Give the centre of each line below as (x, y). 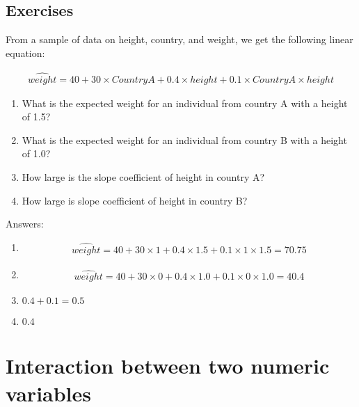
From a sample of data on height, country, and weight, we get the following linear (179, 39)
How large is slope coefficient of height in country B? (135, 200)
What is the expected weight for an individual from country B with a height (184, 139)
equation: (25, 53)
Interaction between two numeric (168, 366)
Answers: (25, 224)
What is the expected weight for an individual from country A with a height (185, 103)
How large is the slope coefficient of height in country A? (143, 177)
